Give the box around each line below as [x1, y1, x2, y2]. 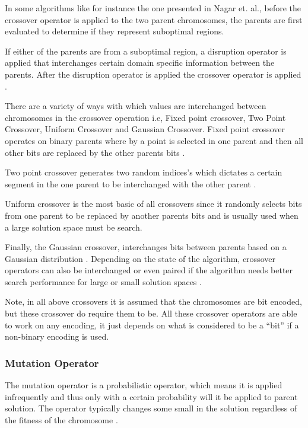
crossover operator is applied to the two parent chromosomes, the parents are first [5, 13, 303, 25]
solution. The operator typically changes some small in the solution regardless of [5, 402, 297, 414]
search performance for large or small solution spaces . [5, 275, 202, 288]
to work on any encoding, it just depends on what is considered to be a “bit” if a [5, 318, 299, 331]
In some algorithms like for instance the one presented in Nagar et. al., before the [5, 2, 301, 14]
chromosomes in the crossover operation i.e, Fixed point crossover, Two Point [5, 111, 286, 123]
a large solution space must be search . [5, 221, 142, 233]
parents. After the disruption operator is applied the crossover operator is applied [5, 68, 301, 80]
